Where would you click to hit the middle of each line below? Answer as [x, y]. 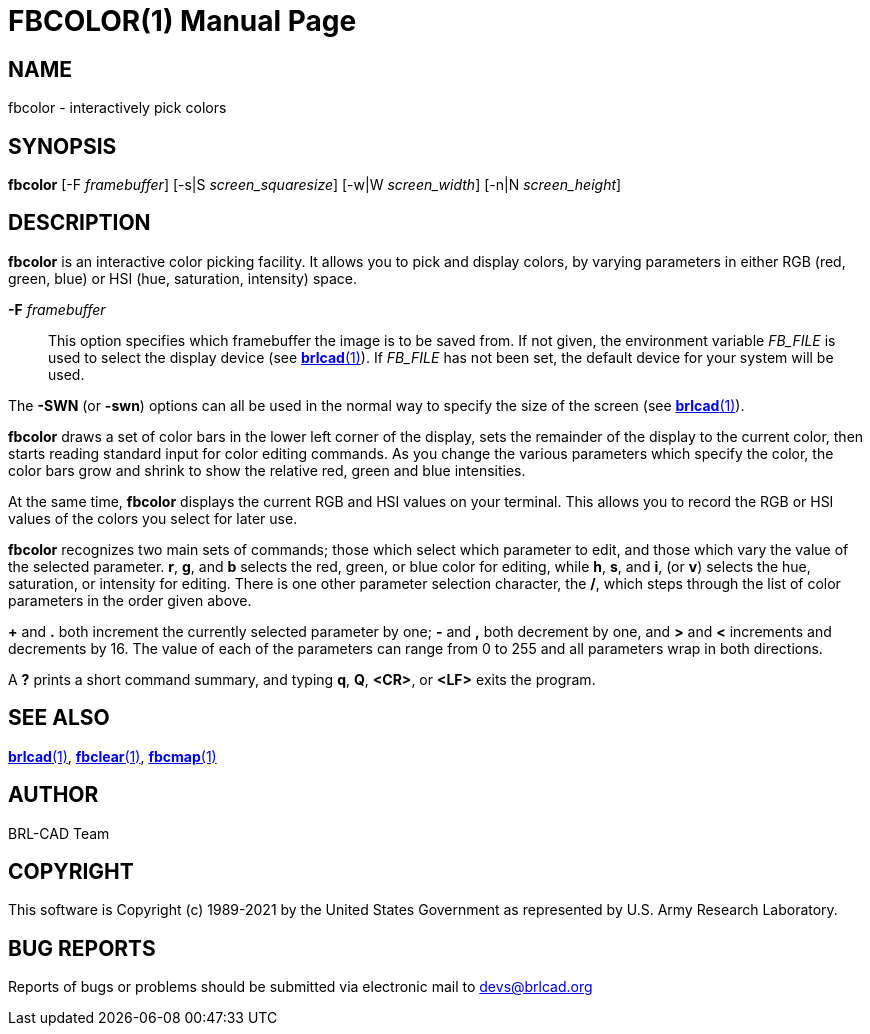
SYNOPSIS [62, 146]
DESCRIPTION [79, 223]
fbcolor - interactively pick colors [117, 108]
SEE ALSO [59, 718]
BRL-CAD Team [59, 833]
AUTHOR [53, 795]
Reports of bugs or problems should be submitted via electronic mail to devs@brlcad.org [300, 987]
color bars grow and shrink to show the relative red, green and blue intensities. [267, 470]
